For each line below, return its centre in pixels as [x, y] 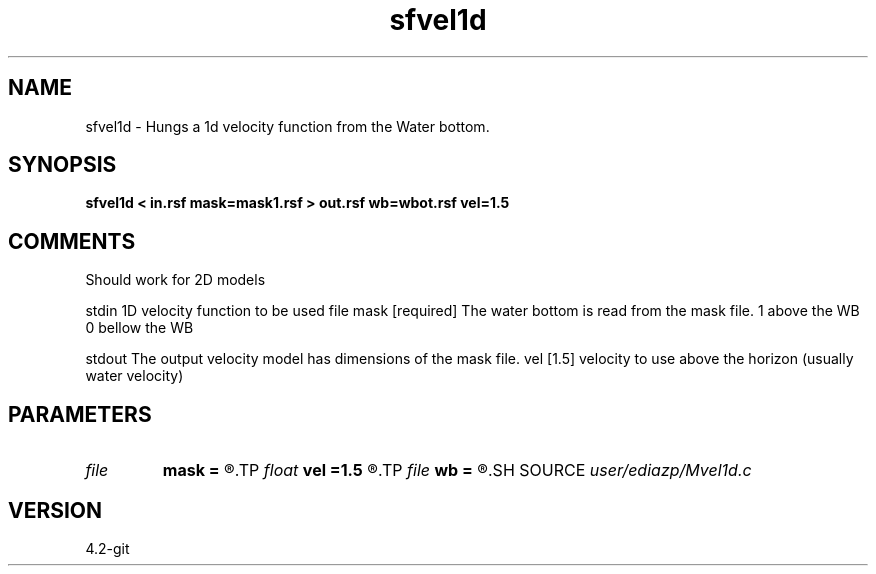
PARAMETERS [80, 414]
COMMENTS [72, 241]
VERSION [55, 510]
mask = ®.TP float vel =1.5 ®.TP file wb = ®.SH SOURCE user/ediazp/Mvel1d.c [457, 470]
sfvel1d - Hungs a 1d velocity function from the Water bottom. [287, 126]
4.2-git [107, 548]
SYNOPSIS [62, 165]
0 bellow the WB [139, 328]
